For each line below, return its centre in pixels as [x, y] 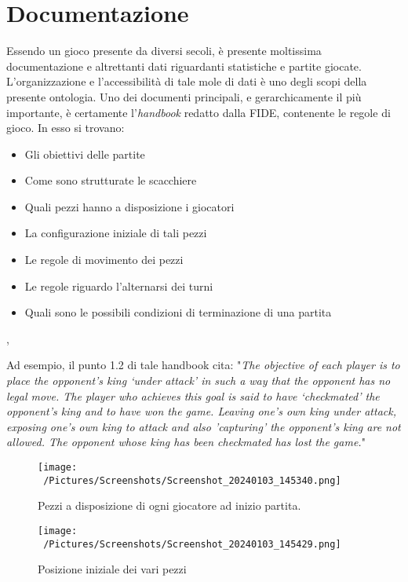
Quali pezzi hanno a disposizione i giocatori [129, 206]
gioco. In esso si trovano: [66, 128]
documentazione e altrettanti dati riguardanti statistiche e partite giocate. [184, 66]
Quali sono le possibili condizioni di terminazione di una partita [178, 312]
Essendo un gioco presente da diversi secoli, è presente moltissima [164, 51]
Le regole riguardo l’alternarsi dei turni [119, 286]
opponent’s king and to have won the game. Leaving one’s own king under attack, [201, 411]
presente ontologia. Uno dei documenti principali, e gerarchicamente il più [184, 96]
